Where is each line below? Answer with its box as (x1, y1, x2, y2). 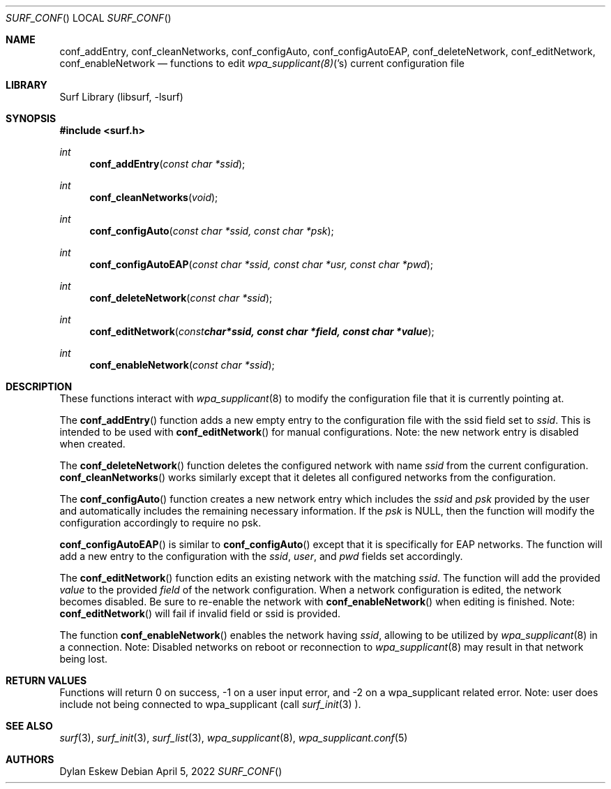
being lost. (59, 653, 108, 665)
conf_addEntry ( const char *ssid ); (89, 158, 246, 170)
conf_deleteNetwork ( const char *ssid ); (89, 292, 273, 304)
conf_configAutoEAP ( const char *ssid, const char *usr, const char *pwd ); (89, 258, 434, 270)
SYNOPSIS (6, 112, 56, 124)
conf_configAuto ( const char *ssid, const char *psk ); (89, 225, 334, 237)
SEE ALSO (6, 720, 53, 732)
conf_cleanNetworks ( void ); (89, 191, 218, 203)
